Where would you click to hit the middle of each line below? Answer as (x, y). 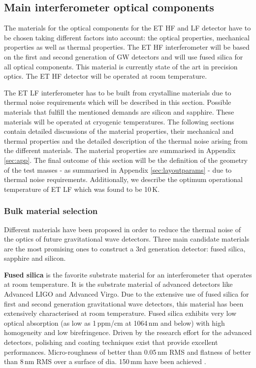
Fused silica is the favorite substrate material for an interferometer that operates (128, 274)
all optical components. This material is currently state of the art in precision (121, 66)
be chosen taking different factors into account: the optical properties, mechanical (127, 37)
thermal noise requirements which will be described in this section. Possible (118, 102)
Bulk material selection (51, 211)
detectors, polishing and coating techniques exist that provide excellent (111, 342)
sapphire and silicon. (35, 258)
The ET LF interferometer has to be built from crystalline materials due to (118, 92)
